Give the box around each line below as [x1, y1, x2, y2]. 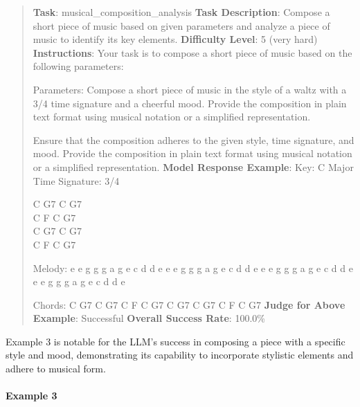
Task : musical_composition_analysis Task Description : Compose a [33, 5, 330, 19]
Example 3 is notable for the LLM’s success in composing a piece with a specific [6, 334, 345, 348]
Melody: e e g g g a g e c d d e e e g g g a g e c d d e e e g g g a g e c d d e [33, 260, 353, 275]
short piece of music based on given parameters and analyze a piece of [33, 18, 330, 33]
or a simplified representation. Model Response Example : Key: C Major [33, 159, 354, 174]
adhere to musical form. [6, 361, 106, 376]
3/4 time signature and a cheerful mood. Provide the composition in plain [33, 96, 347, 110]
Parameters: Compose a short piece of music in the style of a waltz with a [33, 82, 347, 96]
